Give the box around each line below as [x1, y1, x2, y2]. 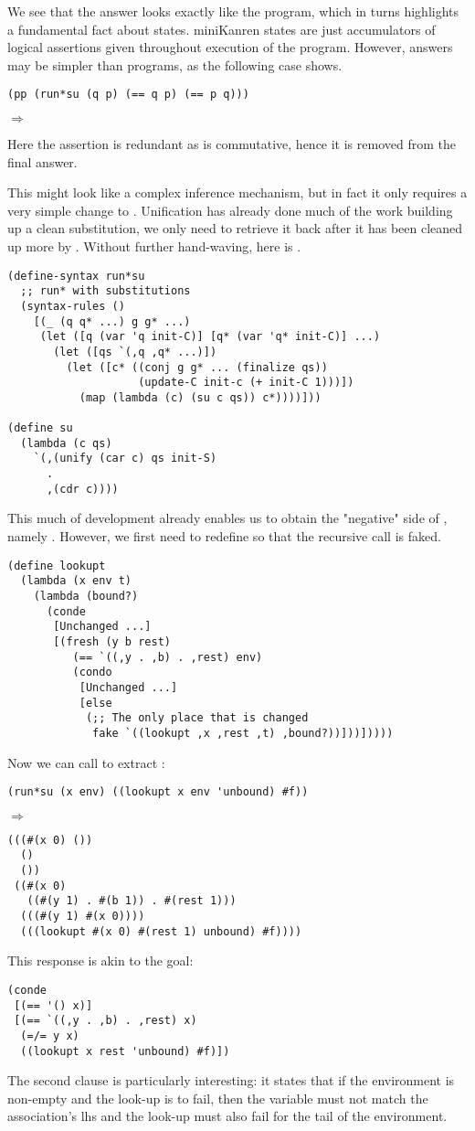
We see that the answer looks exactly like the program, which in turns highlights [7, 2, 459, 20]
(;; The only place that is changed [85, 711, 309, 725]
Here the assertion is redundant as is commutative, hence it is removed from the [7, 134, 456, 154]
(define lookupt [7, 559, 106, 572]
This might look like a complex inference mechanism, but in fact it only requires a [7, 183, 468, 202]
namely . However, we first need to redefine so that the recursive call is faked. [7, 527, 441, 546]
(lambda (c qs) [20, 436, 112, 450]
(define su [7, 421, 73, 435]
